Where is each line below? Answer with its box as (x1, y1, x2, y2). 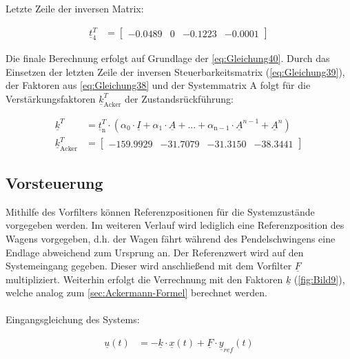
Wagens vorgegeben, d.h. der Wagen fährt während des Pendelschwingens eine (6, 231, 336, 245)
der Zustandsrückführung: (125, 91, 234, 105)
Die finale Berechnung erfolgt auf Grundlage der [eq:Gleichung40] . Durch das (6, 51, 330, 65)
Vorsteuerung (6, 172, 103, 193)
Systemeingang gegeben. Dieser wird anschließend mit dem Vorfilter (6, 258, 292, 273)
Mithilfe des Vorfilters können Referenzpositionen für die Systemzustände (6, 204, 315, 218)
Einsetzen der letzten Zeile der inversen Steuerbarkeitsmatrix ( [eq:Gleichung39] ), (6, 64, 345, 79)
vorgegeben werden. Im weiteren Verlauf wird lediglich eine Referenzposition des (6, 218, 344, 232)
